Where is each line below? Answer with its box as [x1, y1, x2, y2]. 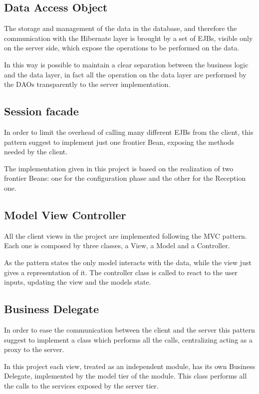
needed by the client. [4, 146, 68, 157]
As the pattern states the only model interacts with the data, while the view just [4, 257, 252, 267]
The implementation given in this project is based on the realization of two [4, 163, 234, 173]
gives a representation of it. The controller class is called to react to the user [4, 267, 238, 277]
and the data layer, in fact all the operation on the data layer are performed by [4, 69, 247, 79]
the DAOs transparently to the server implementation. [4, 79, 171, 89]
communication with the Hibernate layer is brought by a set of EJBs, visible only [4, 32, 253, 43]
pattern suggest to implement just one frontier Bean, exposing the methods [4, 136, 235, 147]
